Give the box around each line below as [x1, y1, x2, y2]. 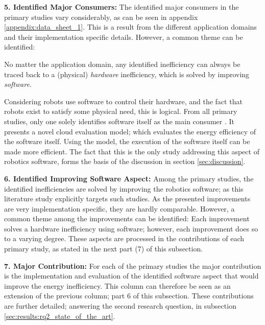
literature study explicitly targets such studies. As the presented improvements [4, 193, 251, 204]
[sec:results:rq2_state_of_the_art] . [4, 310, 115, 321]
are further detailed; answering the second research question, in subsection [4, 300, 236, 311]
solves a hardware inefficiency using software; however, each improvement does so [4, 223, 258, 234]
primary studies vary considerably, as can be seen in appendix [4, 11, 198, 22]
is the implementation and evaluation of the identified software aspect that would [4, 270, 259, 281]
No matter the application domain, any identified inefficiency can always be [4, 58, 240, 69]
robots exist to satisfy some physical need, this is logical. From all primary [4, 106, 237, 117]
